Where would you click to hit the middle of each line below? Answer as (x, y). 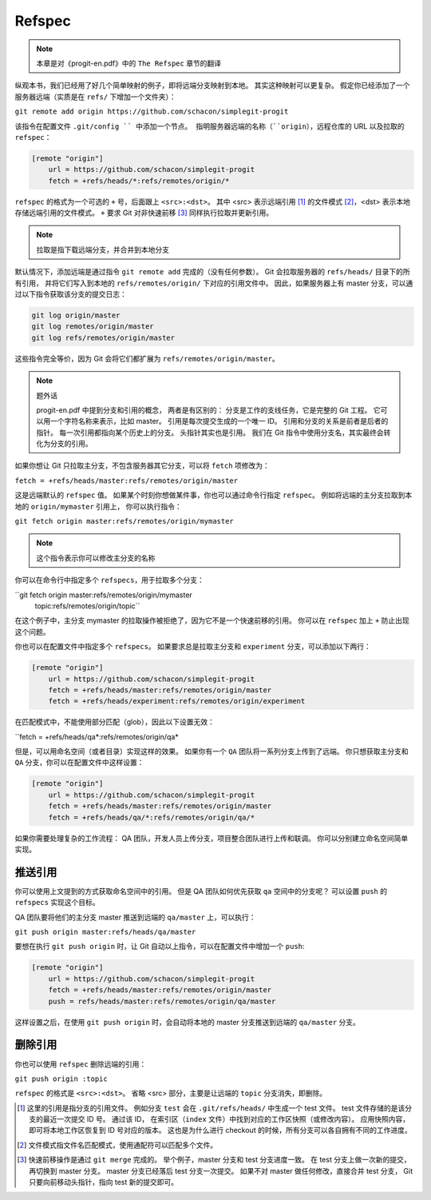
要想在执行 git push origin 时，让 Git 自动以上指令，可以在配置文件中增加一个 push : (160, 947)
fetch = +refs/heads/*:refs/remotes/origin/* (139, 181)
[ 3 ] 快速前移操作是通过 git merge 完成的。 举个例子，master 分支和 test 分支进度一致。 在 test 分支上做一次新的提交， (214, 1160)
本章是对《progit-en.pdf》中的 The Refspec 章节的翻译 (129, 63)
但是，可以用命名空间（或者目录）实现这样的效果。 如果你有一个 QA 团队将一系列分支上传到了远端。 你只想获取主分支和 (212, 751)
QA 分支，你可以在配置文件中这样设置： (79, 763)
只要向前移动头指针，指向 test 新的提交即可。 (104, 1182)
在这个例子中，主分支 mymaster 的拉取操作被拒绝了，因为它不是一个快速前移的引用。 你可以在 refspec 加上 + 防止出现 (212, 620)
